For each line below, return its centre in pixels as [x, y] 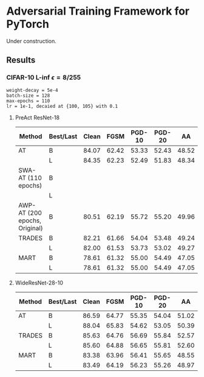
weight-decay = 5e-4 [32, 90]
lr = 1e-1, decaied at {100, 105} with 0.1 [62, 106]
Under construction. [31, 41]
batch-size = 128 [28, 96]
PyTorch [28, 24]
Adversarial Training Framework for [98, 11]
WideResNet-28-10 [39, 283]
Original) [31, 228]
